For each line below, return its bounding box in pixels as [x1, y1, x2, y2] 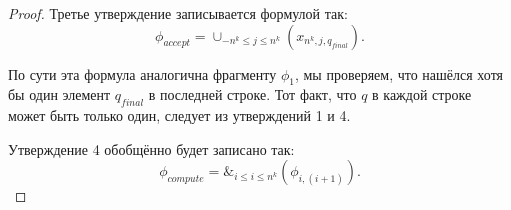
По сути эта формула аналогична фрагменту [8, 63, 277, 84]
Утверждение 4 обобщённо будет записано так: [8, 138, 295, 159]
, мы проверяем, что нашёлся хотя [294, 63, 504, 84]
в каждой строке [372, 84, 472, 105]
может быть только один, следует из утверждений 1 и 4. [8, 105, 351, 126]
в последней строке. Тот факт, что [148, 84, 357, 105]
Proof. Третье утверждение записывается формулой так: [8, 3, 348, 23]
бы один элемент [8, 84, 111, 105]
